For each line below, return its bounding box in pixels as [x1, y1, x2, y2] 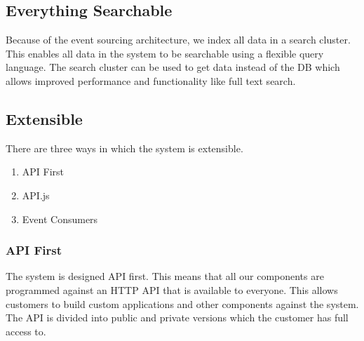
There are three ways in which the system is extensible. [6, 140, 243, 155]
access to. [6, 323, 46, 338]
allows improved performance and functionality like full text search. [6, 73, 296, 88]
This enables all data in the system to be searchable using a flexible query [6, 46, 324, 60]
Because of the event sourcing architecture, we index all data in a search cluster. [6, 32, 351, 47]
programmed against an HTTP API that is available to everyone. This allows [6, 282, 338, 297]
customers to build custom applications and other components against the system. [6, 296, 359, 311]
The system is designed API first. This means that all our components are [6, 269, 324, 283]
